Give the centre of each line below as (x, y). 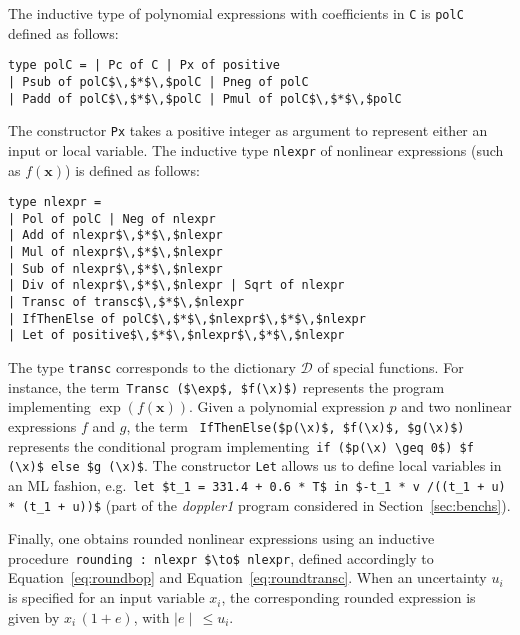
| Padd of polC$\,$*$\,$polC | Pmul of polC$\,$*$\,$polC (205, 98)
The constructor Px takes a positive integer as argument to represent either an (248, 130)
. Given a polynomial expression (286, 406)
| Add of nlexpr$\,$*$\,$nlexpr (115, 235)
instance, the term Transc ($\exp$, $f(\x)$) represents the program (226, 386)
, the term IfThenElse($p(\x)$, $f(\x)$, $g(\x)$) (295, 425)
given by (34, 616)
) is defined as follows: (132, 169)
